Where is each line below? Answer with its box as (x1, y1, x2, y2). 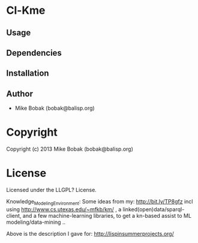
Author (6, 88, 33, 99)
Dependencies (6, 47, 62, 58)
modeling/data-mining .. (6, 218, 66, 226)
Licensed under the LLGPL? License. (6, 187, 97, 194)
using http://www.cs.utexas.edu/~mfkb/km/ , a (6, 205, 122, 213)
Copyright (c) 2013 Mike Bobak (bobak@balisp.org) (6, 145, 134, 153)
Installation (6, 68, 49, 79)
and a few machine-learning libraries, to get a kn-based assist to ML (22, 212, 192, 219)
